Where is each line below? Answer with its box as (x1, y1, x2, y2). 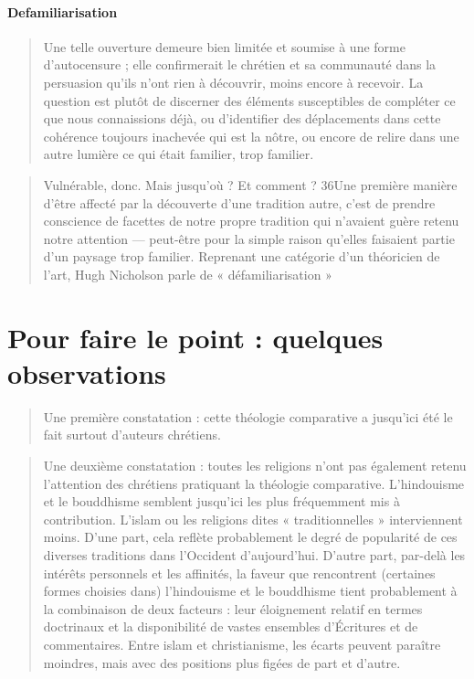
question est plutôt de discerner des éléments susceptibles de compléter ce (43, 90, 456, 110)
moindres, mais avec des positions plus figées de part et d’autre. (43, 652, 401, 672)
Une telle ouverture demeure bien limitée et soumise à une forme (43, 37, 406, 56)
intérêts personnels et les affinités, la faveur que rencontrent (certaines (43, 563, 436, 582)
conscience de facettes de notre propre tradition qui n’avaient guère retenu (43, 211, 459, 230)
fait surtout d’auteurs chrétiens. (43, 425, 221, 444)
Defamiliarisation (7, 2, 118, 21)
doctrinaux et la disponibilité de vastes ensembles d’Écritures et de (43, 617, 418, 636)
